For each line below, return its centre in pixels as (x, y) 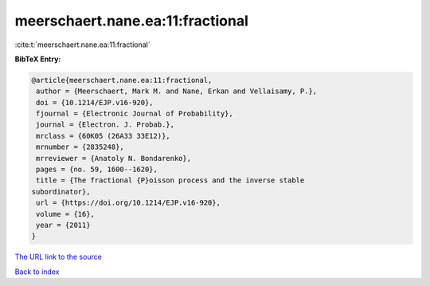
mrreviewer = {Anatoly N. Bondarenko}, (113, 158)
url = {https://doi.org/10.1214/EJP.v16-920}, (128, 203)
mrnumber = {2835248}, (80, 147)
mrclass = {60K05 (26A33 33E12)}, (103, 136)
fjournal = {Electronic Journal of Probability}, (135, 114)
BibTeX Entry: (38, 59)
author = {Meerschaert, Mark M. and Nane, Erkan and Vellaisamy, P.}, (177, 91)
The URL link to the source (59, 257)
